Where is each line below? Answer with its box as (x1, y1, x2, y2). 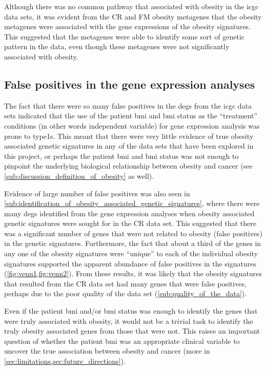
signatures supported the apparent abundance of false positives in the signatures (4, 258, 256, 269)
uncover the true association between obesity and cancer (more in (4, 345, 210, 356)
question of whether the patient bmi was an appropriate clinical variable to (4, 335, 240, 346)
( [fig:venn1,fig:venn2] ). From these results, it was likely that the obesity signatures (4, 268, 262, 279)
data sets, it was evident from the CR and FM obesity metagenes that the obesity (4, 11, 262, 22)
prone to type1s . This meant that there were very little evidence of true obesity (4, 130, 254, 141)
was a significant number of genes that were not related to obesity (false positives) (4, 228, 262, 238)
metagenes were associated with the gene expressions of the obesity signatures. (4, 21, 251, 32)
